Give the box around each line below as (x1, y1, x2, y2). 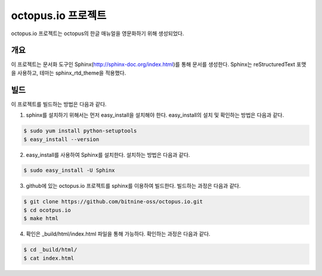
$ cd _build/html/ (23, 246, 78, 253)
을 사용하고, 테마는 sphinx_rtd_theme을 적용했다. (11, 69, 126, 76)
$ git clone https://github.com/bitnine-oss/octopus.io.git (23, 199, 203, 205)
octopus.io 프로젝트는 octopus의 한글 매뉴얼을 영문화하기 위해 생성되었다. (11, 30, 184, 37)
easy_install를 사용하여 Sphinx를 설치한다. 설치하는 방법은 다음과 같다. (26, 151, 190, 158)
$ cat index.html (23, 255, 75, 262)
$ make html (23, 215, 59, 222)
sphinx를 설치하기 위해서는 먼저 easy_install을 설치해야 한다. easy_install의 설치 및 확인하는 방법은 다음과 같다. (26, 111, 284, 119)
